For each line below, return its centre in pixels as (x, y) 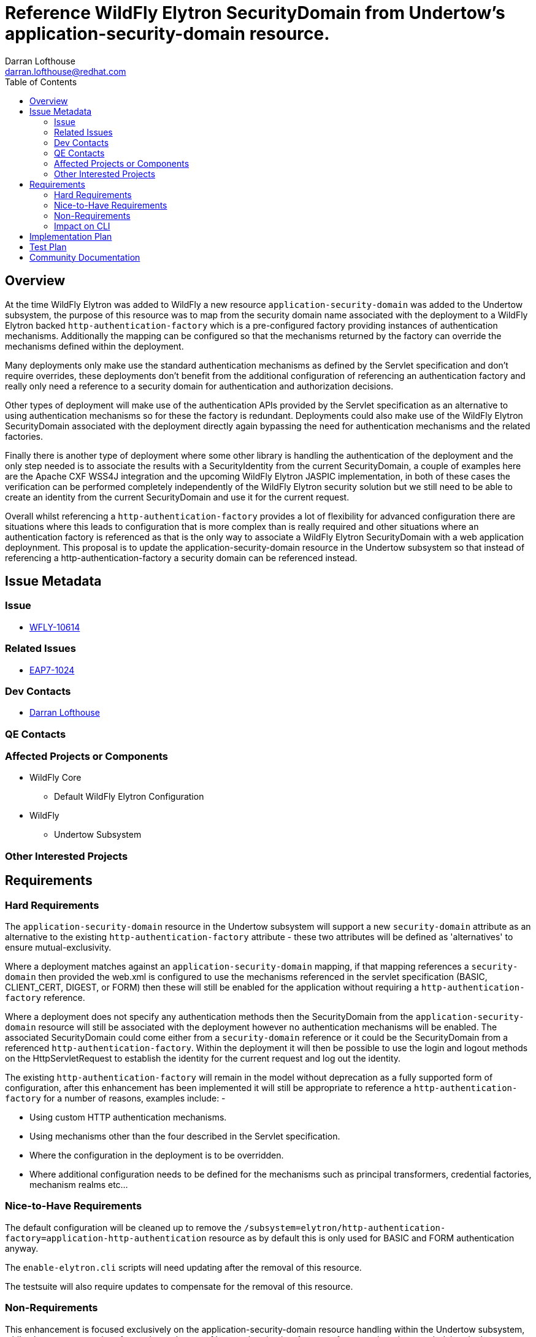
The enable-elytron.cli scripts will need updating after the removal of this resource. (183, 1267)
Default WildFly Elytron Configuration (129, 797)
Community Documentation (85, 257)
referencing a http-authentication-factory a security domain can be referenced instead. (181, 557)
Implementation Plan (71, 236)
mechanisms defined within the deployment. (94, 346)
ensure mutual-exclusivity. (58, 948)
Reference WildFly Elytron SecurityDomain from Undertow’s (255, 13)
